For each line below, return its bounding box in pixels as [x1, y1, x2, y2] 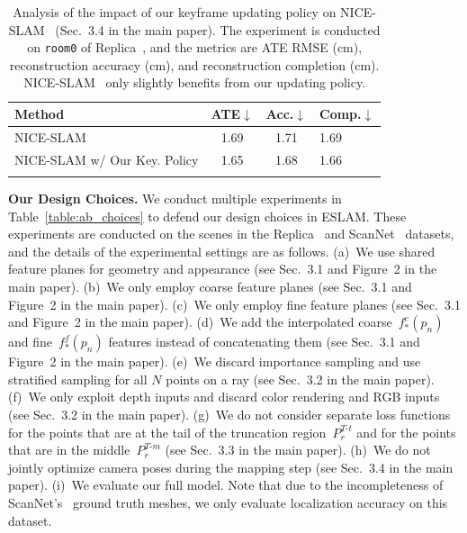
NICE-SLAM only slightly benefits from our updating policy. [23, 73, 366, 92]
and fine [8, 332, 53, 351]
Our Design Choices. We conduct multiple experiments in [8, 189, 342, 208]
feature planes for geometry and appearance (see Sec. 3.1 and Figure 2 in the [8, 259, 437, 278]
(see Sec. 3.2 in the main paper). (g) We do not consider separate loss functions [8, 405, 451, 423]
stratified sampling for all [8, 369, 148, 388]
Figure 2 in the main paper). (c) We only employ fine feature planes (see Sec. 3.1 [8, 294, 461, 313]
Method [14, 104, 65, 123]
